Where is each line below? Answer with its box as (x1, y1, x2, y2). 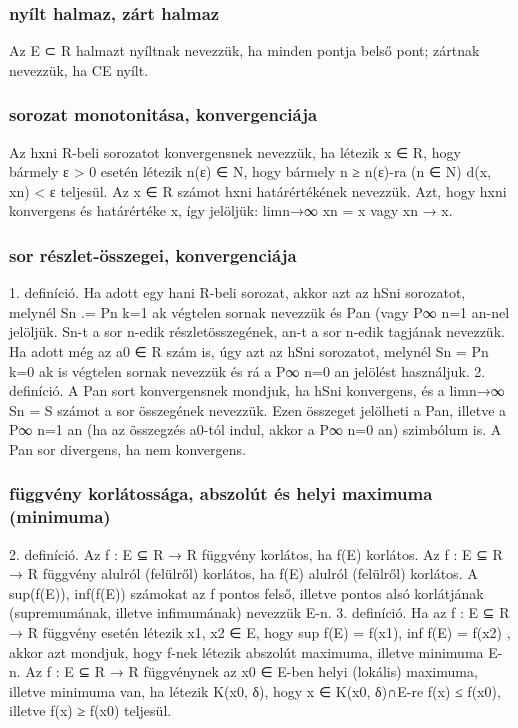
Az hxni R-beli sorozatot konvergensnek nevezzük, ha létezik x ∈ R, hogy (9, 141, 461, 162)
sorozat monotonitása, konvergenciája (9, 102, 318, 127)
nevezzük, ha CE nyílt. (9, 59, 149, 80)
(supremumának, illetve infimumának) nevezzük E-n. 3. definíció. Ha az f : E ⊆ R (9, 602, 510, 623)
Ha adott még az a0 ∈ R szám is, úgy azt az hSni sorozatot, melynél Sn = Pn (9, 341, 489, 361)
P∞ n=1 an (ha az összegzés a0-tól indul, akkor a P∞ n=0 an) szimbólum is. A (9, 419, 502, 440)
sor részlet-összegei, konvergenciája (9, 242, 297, 267)
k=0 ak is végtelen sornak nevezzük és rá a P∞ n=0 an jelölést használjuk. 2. (9, 360, 486, 381)
